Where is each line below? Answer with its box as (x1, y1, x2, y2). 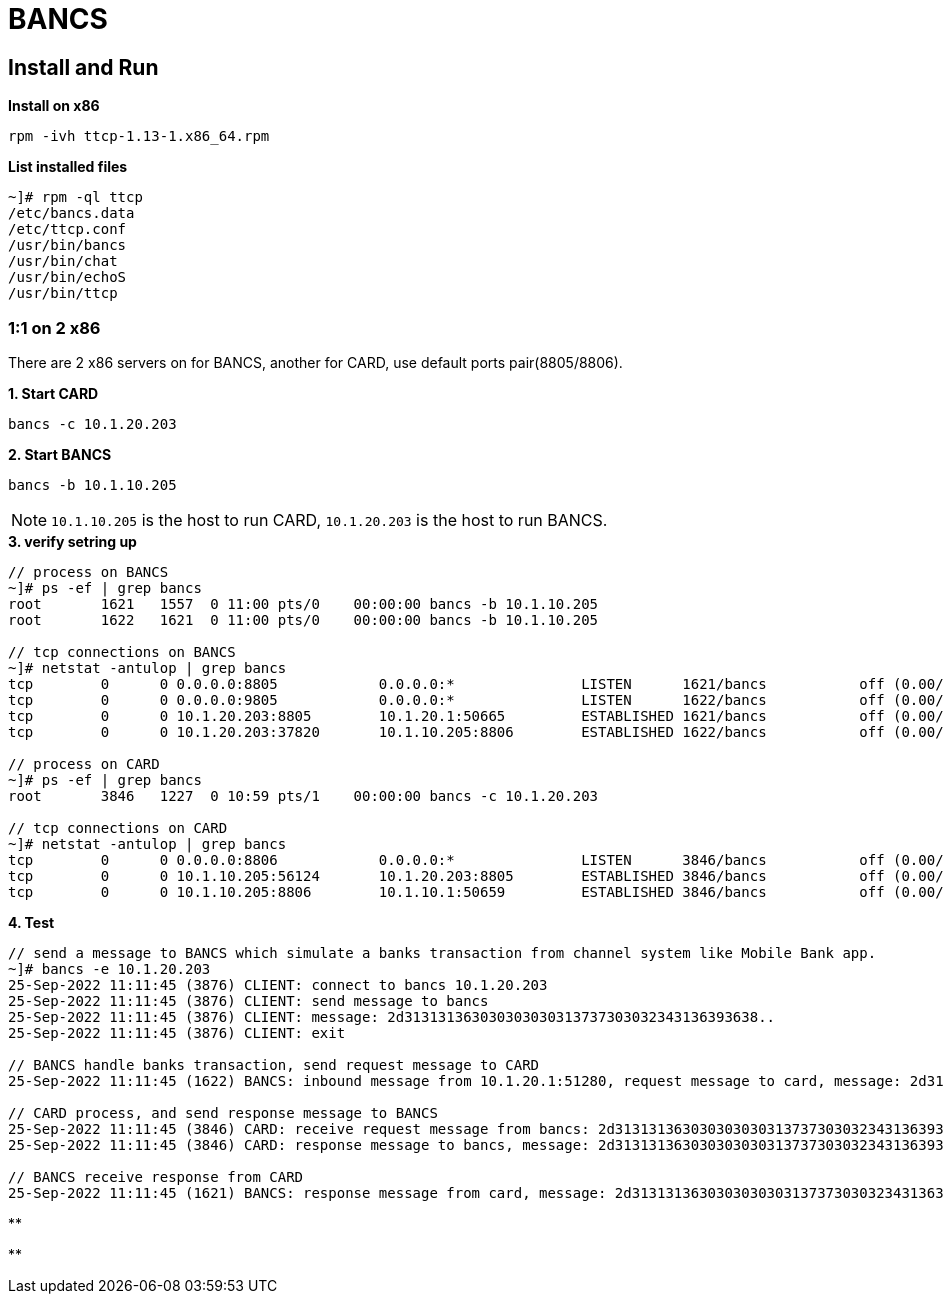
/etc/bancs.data (8, 205, 135, 222)
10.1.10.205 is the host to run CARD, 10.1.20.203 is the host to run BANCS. (51, 509, 608, 530)
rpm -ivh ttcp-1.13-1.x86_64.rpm (8, 128, 270, 145)
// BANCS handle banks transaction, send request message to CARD (8, 1056, 540, 1073)
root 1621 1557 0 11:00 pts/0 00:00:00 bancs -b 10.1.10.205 (8, 595, 599, 612)
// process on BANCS (8, 563, 169, 580)
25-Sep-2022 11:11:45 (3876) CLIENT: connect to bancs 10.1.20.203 (8, 976, 548, 993)
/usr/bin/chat (8, 253, 118, 270)
